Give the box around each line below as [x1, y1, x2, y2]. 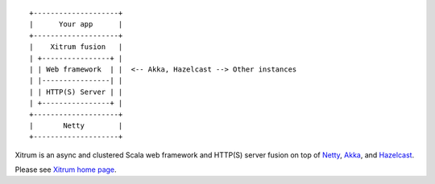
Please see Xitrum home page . [14, 165, 117, 174]
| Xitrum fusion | [29, 43, 123, 51]
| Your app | [29, 20, 123, 29]
